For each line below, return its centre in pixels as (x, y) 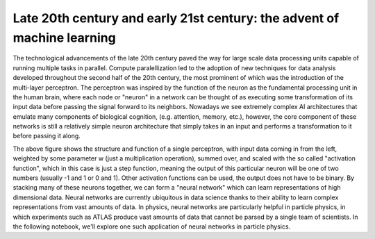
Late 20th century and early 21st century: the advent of (176, 18)
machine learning (64, 38)
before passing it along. (47, 136)
